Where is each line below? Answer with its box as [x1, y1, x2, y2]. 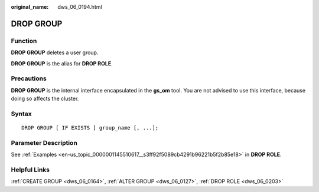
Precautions [11, 74, 47, 82]
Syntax [11, 110, 32, 118]
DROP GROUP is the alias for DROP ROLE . [11, 59, 113, 67]
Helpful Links [11, 165, 50, 174]
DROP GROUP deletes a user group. [11, 49, 99, 56]
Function [11, 37, 37, 45]
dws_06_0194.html [57, 4, 103, 10]
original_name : [11, 4, 49, 10]
